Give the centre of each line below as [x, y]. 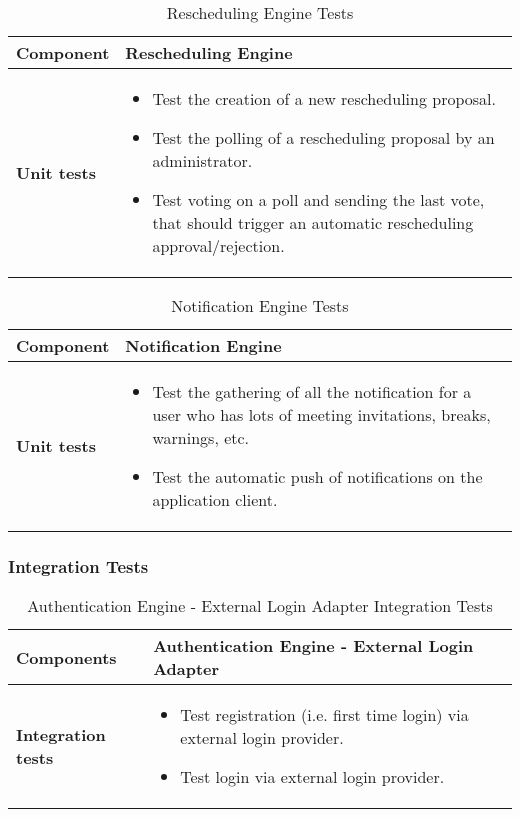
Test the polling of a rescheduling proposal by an [323, 137]
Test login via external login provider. [312, 777]
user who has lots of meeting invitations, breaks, [321, 414]
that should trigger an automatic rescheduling [313, 222]
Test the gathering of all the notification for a [312, 391]
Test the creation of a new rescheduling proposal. [324, 98]
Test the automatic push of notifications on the [317, 476]
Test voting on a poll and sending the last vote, [318, 199]
